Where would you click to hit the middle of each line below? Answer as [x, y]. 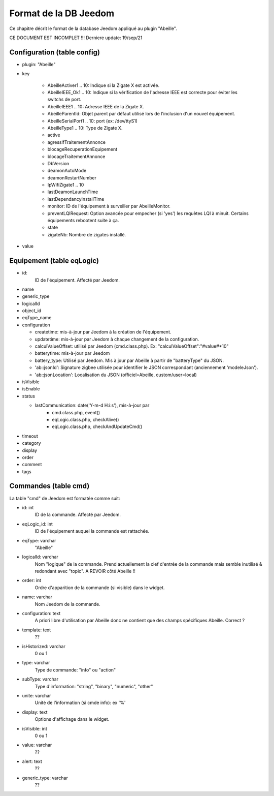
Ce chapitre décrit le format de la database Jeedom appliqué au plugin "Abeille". [93, 28]
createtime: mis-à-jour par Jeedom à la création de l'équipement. [103, 332]
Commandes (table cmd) [49, 486]
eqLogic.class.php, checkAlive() [85, 419]
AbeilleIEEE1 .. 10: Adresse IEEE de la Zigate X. [96, 106]
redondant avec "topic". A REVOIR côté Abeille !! [85, 571]
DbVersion [58, 163]
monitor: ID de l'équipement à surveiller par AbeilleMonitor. [109, 206]
